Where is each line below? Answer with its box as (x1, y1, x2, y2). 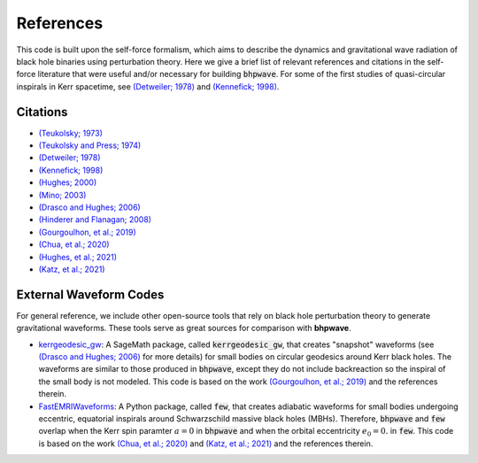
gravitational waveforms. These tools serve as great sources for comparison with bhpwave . (16, 323, 351, 334)
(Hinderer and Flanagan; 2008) (38, 214, 152, 225)
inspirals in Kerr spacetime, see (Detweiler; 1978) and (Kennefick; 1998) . (16, 81, 280, 92)
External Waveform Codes (16, 287, 165, 302)
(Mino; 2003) (38, 189, 87, 200)
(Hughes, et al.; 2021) (38, 251, 118, 262)
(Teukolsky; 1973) (38, 127, 104, 138)
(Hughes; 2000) (38, 177, 97, 188)
